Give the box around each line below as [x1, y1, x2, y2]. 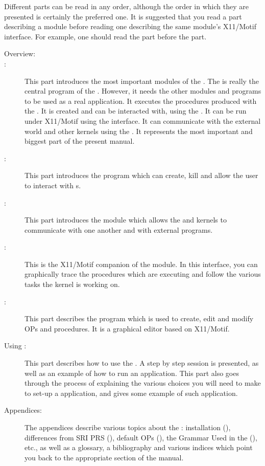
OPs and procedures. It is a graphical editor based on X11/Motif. [25, 323, 230, 334]
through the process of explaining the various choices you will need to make [25, 378, 261, 388]
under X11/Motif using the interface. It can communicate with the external [25, 115, 261, 126]
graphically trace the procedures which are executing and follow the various [25, 269, 261, 279]
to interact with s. [25, 180, 81, 190]
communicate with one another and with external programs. [25, 224, 213, 235]
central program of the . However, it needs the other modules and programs [25, 85, 261, 96]
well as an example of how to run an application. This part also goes [25, 367, 239, 378]
